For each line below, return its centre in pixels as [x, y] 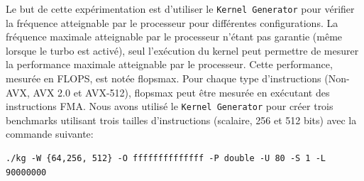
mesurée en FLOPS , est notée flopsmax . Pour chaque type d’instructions [164, 78]
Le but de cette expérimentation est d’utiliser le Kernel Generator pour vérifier [180, 9]
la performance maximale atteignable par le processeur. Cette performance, [169, 64]
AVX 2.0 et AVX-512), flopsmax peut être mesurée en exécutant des [181, 92]
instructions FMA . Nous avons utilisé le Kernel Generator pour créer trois [170, 106]
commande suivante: [50, 134]
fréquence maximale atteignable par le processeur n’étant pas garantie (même [174, 37]
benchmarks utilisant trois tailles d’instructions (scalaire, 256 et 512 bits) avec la [181, 120]
